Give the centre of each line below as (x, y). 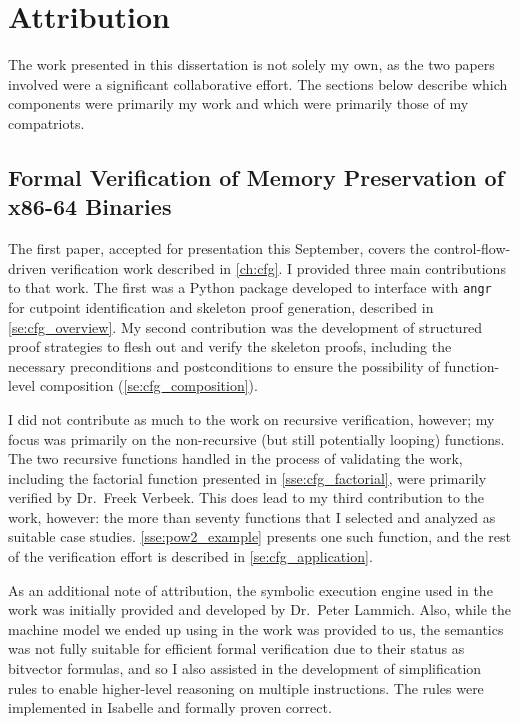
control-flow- (472, 248)
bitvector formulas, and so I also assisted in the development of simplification (245, 668)
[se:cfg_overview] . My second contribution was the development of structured (245, 326)
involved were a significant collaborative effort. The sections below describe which (258, 83)
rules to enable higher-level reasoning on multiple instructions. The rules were (246, 687)
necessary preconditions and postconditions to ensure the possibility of (224, 365)
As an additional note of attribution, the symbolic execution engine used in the (250, 589)
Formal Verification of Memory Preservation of (256, 176)
